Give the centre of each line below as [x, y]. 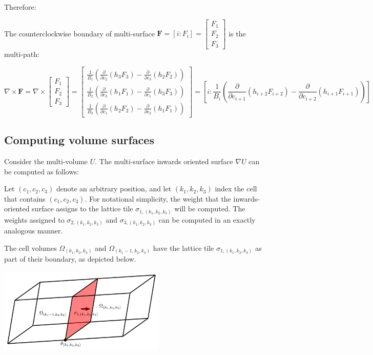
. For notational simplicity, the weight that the [158, 198]
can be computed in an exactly [207, 219]
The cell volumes [30, 248]
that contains [25, 198]
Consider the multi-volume [46, 161]
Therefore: [20, 7]
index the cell [236, 189]
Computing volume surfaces [79, 140]
